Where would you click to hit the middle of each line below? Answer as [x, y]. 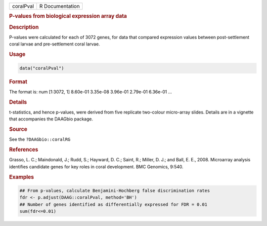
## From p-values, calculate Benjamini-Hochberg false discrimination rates [115, 190]
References [24, 150]
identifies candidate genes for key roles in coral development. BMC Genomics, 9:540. [96, 167]
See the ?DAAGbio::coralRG [40, 139]
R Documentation [60, 6]
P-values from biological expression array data [68, 16]
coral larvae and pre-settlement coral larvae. [55, 44]
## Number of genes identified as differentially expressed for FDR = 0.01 [113, 204]
